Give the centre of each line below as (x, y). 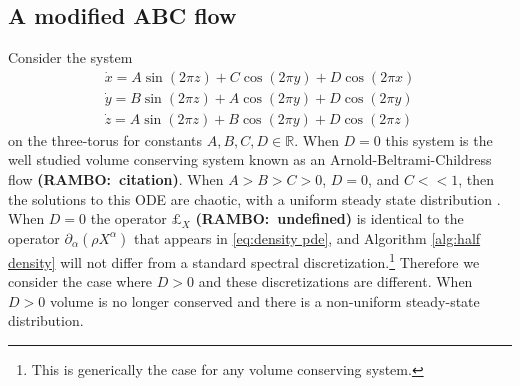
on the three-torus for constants (105, 139)
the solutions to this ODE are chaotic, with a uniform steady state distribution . (254, 198)
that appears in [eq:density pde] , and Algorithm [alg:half (307, 237)
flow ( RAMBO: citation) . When (116, 179)
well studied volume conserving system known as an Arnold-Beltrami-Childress (250, 159)
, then (476, 179)
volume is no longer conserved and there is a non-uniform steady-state (264, 300)
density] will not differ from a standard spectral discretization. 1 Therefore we (244, 260)
